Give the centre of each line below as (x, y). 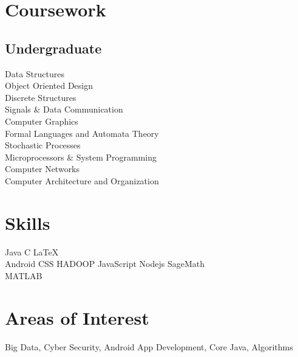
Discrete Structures (41, 97)
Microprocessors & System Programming (81, 157)
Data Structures (35, 73)
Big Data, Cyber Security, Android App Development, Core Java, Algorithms (149, 346)
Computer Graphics (42, 121)
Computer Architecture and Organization (82, 180)
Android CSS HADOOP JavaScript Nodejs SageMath (105, 264)
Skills (28, 222)
